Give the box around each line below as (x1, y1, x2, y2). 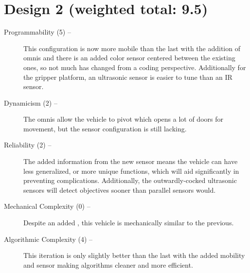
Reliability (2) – (4, 140, 52, 150)
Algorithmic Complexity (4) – (4, 234, 93, 244)
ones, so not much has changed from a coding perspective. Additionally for (23, 62, 246, 72)
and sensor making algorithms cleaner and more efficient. (23, 259, 193, 270)
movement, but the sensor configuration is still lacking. (23, 123, 187, 133)
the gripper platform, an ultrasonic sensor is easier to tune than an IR (23, 72, 232, 82)
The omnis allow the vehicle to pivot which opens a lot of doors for (23, 114, 223, 124)
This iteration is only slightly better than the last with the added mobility (23, 250, 245, 260)
